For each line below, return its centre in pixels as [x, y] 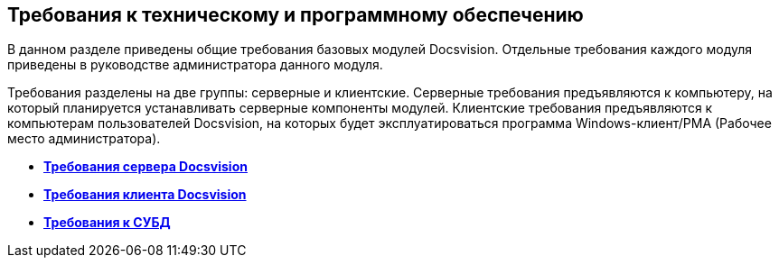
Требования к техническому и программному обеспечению [296, 15]
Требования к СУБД [107, 223]
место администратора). [84, 139]
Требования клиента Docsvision [145, 195]
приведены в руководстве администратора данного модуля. [195, 65]
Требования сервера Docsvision [145, 167]
